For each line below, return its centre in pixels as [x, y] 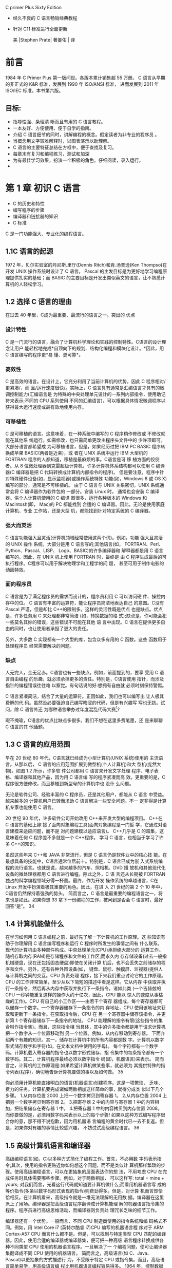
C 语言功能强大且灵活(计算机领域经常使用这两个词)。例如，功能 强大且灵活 [84, 537]
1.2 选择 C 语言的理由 [39, 302]
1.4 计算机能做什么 [35, 924]
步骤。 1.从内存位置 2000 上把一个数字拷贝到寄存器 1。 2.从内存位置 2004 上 [86, 1095]
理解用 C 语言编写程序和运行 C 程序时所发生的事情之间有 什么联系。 [91, 943]
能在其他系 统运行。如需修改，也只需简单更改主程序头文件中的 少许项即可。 [85, 440]
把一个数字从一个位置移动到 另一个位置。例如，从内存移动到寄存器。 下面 [83, 1033]
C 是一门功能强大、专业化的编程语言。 [46, 234]
